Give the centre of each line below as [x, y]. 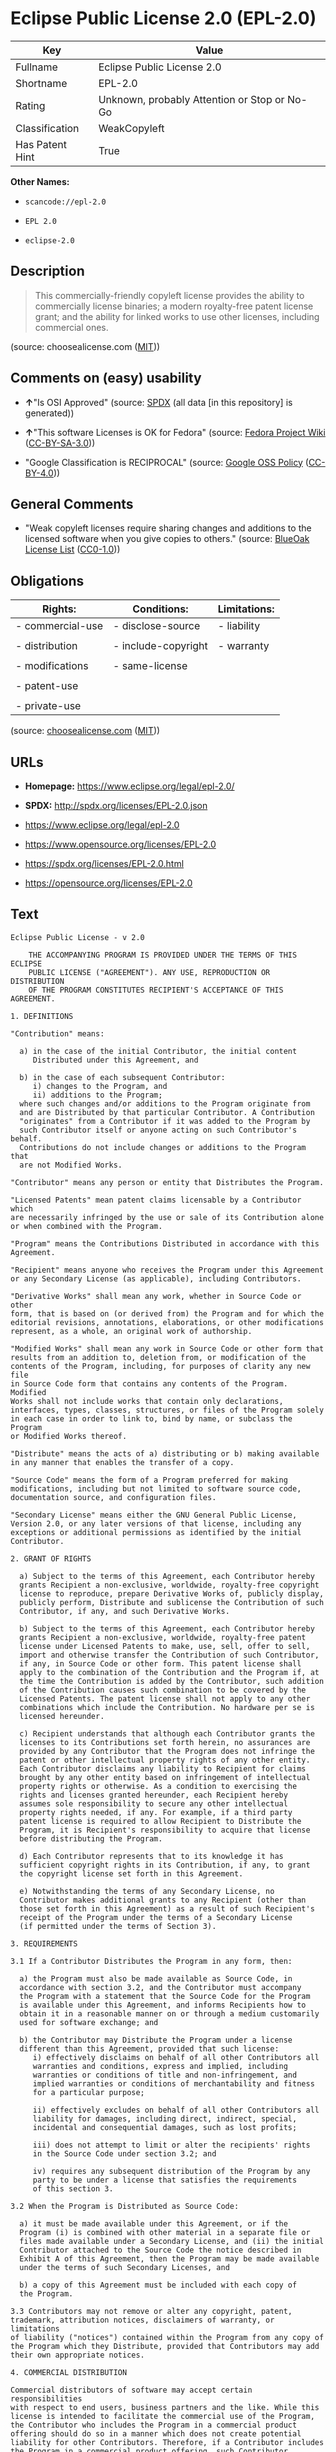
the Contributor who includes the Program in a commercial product [154, 2425]
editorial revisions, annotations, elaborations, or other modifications [167, 1322]
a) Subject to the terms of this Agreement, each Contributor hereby [167, 1576]
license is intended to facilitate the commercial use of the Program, [162, 2416]
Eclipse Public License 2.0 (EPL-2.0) [163, 18]
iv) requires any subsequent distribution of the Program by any [171, 2171]
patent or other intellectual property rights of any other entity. [165, 1760]
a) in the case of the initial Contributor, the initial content [158, 1051]
